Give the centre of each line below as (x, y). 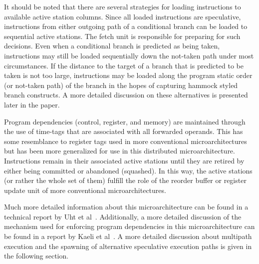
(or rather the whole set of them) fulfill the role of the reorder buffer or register (125, 180)
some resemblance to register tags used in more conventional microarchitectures (126, 141)
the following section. (36, 256)
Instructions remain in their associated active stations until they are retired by (124, 160)
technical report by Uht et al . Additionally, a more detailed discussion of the (123, 216)
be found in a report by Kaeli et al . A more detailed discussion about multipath (128, 236)
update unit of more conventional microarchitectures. (85, 190)
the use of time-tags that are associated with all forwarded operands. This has (124, 131)
